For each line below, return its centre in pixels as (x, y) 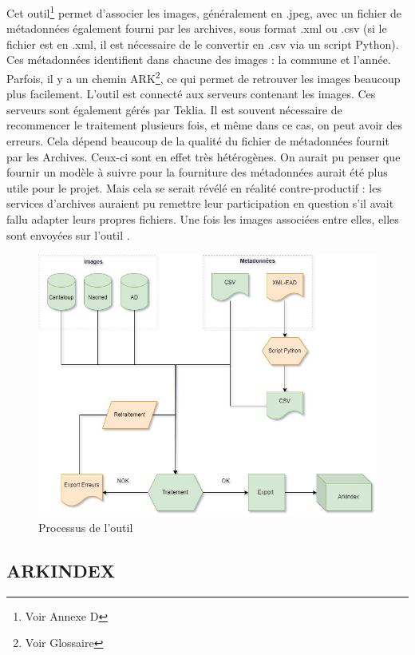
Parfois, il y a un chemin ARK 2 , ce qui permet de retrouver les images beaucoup (204, 77)
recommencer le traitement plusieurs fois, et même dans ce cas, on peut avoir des (205, 125)
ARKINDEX (61, 570)
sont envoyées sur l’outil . (68, 234)
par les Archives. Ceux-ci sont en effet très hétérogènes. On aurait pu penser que (204, 156)
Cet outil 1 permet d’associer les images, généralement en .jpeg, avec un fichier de (204, 12)
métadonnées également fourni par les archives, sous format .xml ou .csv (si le (197, 28)
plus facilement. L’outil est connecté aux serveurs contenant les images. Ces (191, 94)
